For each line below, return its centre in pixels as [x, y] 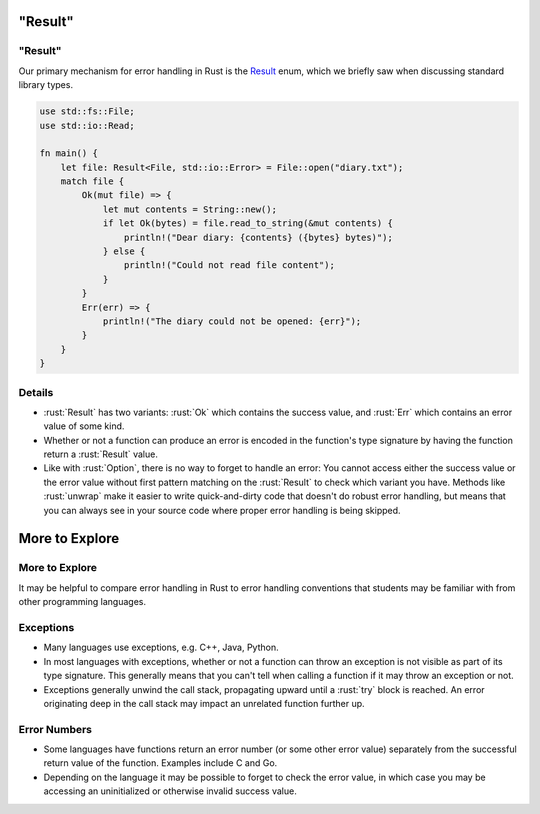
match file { [92, 181]
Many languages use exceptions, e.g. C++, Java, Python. [161, 647]
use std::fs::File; [87, 111]
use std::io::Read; [87, 125]
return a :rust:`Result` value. [101, 454]
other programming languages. [82, 602]
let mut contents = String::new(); [189, 209]
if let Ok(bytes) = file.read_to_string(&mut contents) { [248, 223]
